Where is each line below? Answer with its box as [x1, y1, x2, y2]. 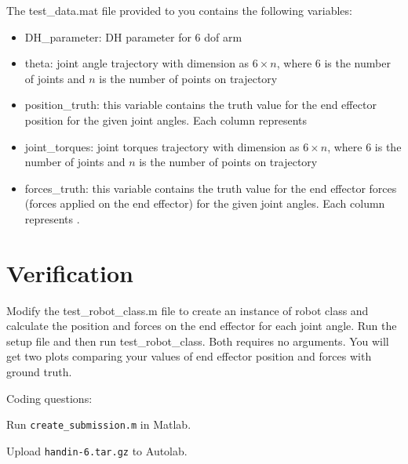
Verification [6, 256, 133, 288]
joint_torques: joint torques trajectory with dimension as [24, 138, 300, 154]
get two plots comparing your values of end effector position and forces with [6, 348, 372, 364]
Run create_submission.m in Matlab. [6, 416, 191, 433]
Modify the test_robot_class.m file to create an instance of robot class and [6, 302, 369, 318]
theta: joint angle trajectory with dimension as [24, 55, 250, 71]
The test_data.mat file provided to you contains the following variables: [6, 2, 352, 18]
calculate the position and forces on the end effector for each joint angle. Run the [6, 317, 397, 334]
